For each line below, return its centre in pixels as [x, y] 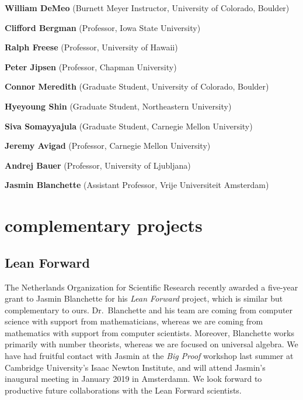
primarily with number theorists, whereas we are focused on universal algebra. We [151, 344]
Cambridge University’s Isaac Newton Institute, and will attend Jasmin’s [135, 367]
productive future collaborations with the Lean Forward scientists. [123, 390]
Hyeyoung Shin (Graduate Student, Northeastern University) [118, 106]
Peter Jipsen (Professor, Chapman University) [91, 66]
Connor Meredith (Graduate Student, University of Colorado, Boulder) [137, 86]
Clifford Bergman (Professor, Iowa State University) [103, 27]
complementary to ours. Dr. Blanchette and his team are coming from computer [149, 310]
